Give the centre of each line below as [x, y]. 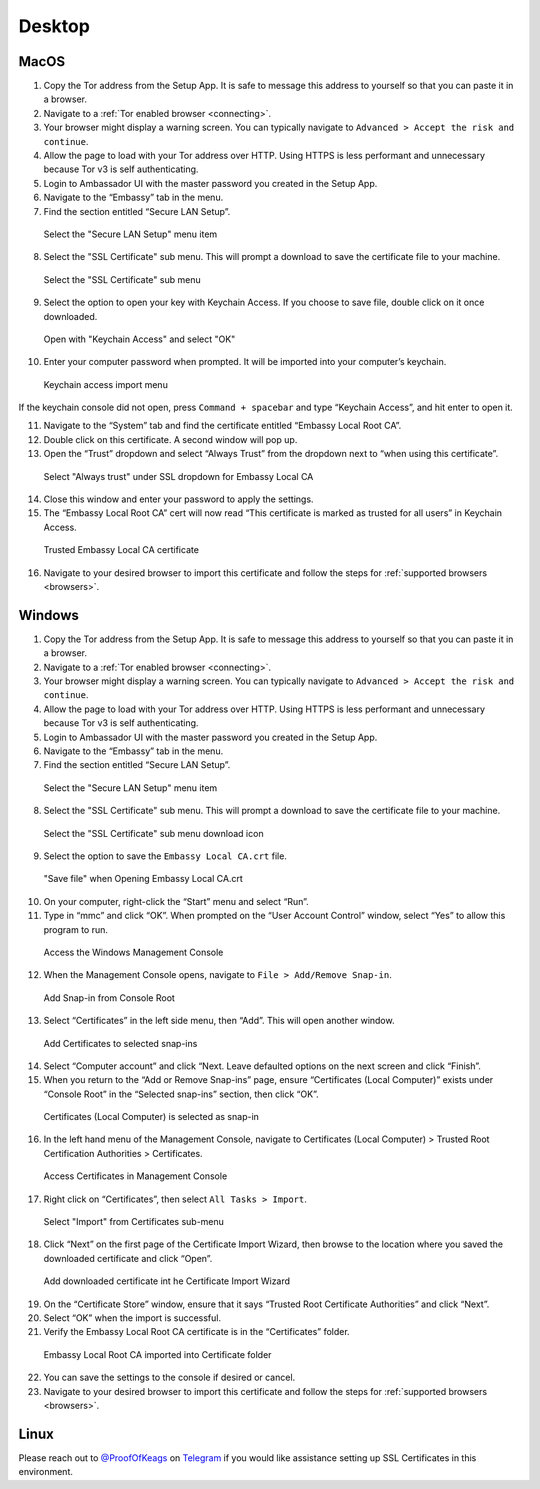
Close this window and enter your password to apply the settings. [178, 499]
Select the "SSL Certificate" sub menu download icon [153, 833]
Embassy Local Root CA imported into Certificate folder [157, 1354]
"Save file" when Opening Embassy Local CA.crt [143, 879]
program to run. [76, 929]
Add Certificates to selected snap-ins [120, 1043]
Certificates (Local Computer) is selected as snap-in [151, 1117]
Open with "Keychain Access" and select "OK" [139, 339]
